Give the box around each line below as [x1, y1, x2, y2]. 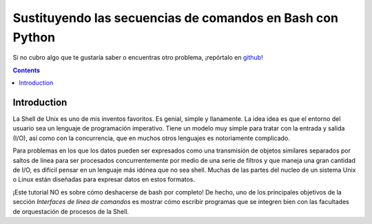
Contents [12, 66, 41, 74]
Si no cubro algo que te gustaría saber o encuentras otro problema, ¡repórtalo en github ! [12, 54, 263, 62]
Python [12, 30, 55, 45]
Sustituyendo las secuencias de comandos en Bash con [12, 10, 339, 25]
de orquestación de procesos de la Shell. [12, 207, 130, 216]
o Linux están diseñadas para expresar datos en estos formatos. [12, 175, 196, 183]
